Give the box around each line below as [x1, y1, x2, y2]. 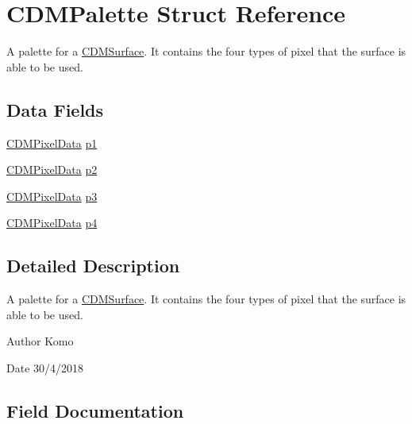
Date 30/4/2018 [6, 359, 84, 376]
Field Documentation [6, 398, 184, 422]
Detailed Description [6, 253, 180, 278]
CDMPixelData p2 [6, 161, 98, 178]
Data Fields [6, 97, 104, 121]
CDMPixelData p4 [6, 214, 98, 231]
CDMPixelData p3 [6, 187, 98, 204]
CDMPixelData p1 [6, 134, 98, 151]
